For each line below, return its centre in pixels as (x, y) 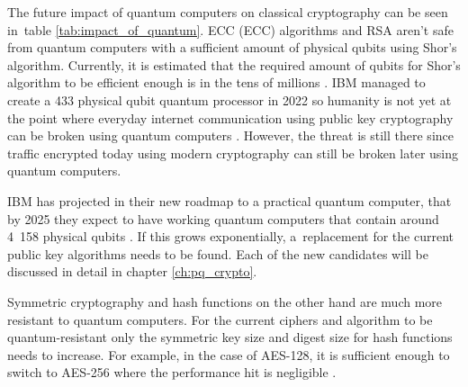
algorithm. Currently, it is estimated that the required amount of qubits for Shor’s (234, 64)
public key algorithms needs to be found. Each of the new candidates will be (218, 253)
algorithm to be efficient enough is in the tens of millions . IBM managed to (216, 82)
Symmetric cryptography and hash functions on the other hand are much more (225, 301)
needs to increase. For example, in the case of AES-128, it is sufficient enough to (229, 354)
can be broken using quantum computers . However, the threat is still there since (230, 135)
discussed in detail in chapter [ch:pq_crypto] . (132, 271)
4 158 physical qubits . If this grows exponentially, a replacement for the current (230, 236)
